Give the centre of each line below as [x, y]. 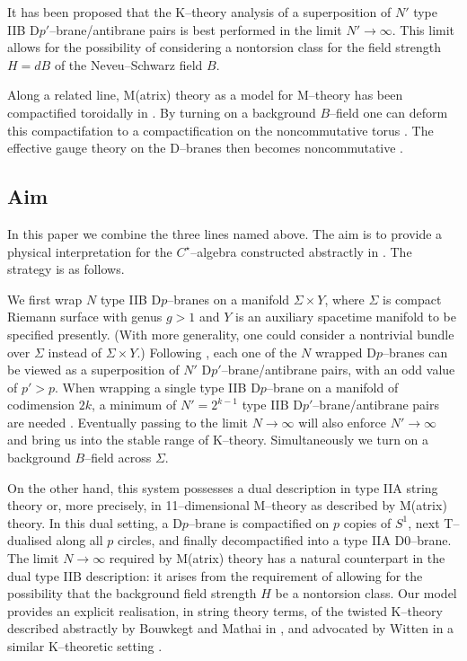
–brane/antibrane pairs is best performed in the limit [196, 29]
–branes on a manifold [229, 299]
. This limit [423, 29]
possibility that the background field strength [132, 593]
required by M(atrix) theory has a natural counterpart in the [277, 558]
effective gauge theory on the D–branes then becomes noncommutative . [205, 148]
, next [424, 522]
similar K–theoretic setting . [85, 646]
